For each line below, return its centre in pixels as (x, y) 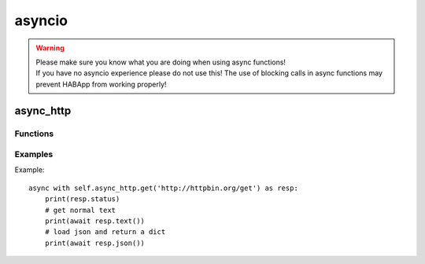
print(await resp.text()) (95, 221)
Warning (50, 48)
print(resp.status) (82, 199)
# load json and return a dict (105, 232)
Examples (34, 155)
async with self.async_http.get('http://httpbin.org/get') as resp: (163, 188)
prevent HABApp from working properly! (101, 84)
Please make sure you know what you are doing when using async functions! (161, 62)
